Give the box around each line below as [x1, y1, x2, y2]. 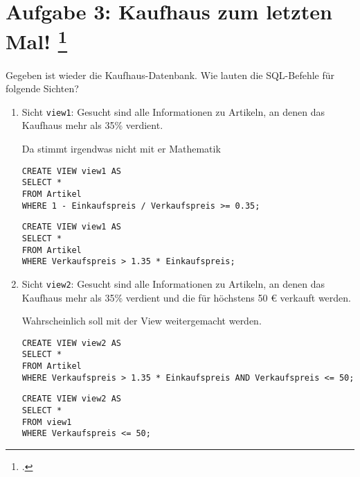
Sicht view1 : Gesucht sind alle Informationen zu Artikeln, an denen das [21, 104, 325, 119]
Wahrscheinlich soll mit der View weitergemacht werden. [21, 313, 262, 328]
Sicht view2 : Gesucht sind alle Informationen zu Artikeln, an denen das [21, 276, 325, 290]
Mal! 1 [6, 24, 68, 55]
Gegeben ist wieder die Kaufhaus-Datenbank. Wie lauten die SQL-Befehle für [6, 67, 334, 82]
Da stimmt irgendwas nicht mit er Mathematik [21, 141, 221, 156]
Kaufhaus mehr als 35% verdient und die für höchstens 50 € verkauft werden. [21, 290, 351, 304]
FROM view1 [21, 417, 72, 427]
